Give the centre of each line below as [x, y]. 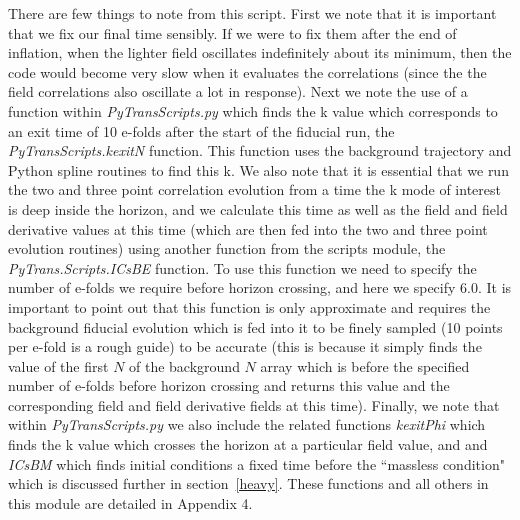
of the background [184, 365]
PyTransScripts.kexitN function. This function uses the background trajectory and [260, 150]
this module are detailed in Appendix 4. [130, 502]
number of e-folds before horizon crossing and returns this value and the [229, 385]
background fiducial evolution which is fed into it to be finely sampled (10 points [255, 326]
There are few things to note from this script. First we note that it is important [252, 13]
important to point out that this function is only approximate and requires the [249, 306]
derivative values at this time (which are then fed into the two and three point [248, 228]
